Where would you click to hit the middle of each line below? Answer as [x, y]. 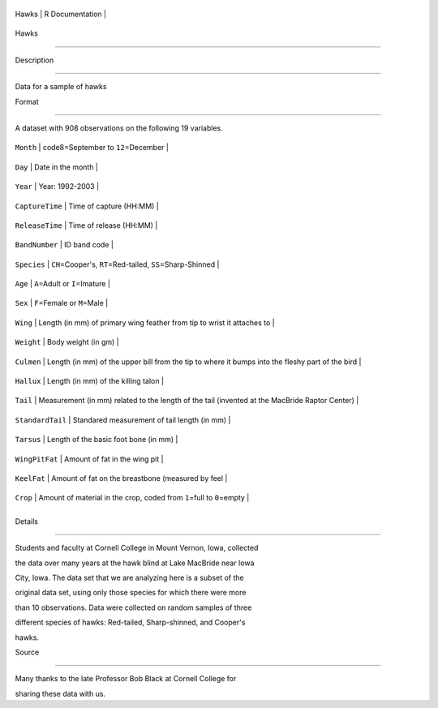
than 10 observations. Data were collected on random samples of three [133, 607]
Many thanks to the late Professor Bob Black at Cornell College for [126, 679]
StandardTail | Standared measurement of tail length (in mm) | [123, 420]
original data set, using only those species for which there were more [131, 593]
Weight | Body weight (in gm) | [67, 342]
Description [34, 60]
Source [27, 652]
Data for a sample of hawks [61, 87]
